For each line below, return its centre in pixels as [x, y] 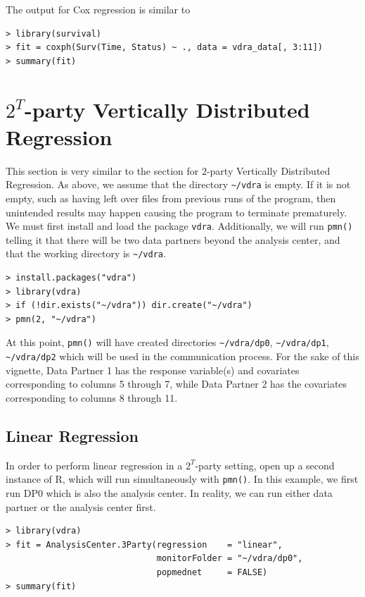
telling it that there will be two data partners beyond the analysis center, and [173, 239]
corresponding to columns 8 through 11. [92, 397]
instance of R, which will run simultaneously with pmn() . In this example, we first [182, 479]
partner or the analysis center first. [81, 506]
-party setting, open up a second [265, 465]
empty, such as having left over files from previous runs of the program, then [171, 198]
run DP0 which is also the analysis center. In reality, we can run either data [169, 492]
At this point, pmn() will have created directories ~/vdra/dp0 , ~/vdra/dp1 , [167, 342]
